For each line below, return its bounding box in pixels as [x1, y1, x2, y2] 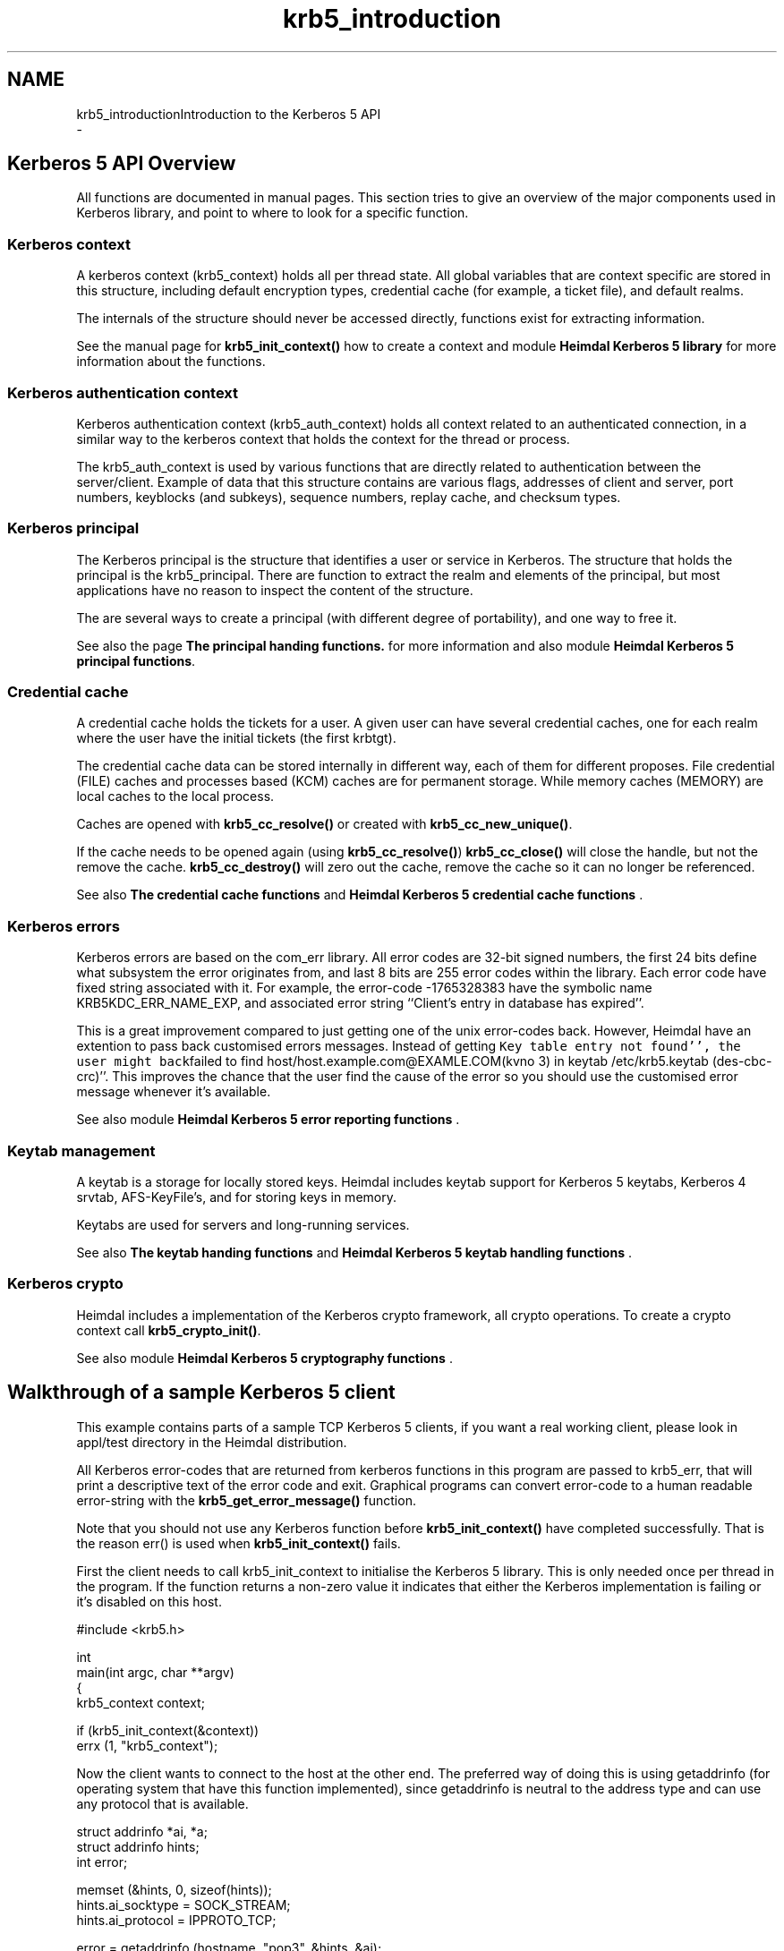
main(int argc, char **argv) [76, 1664, 234, 1680]
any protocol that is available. [76, 1795, 249, 1811]
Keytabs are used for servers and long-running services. [76, 1216, 410, 1232]
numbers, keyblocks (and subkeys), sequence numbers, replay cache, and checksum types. [76, 489, 621, 505]
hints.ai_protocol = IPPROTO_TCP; [76, 1912, 277, 1928]
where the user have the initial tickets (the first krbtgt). [76, 730, 396, 746]
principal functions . [76, 652, 196, 669]
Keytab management [7, 1141, 156, 1160]
